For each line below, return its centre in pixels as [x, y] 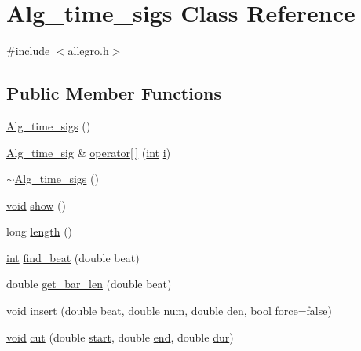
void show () [36, 205]
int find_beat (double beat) [73, 257]
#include [28, 51]
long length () [40, 231]
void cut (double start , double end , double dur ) [120, 336]
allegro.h [88, 51]
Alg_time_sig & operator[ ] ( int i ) [89, 152]
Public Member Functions [114, 93]
